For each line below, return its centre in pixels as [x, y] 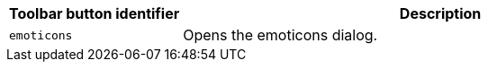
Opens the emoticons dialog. [280, 35]
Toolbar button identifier [95, 13]
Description [440, 13]
